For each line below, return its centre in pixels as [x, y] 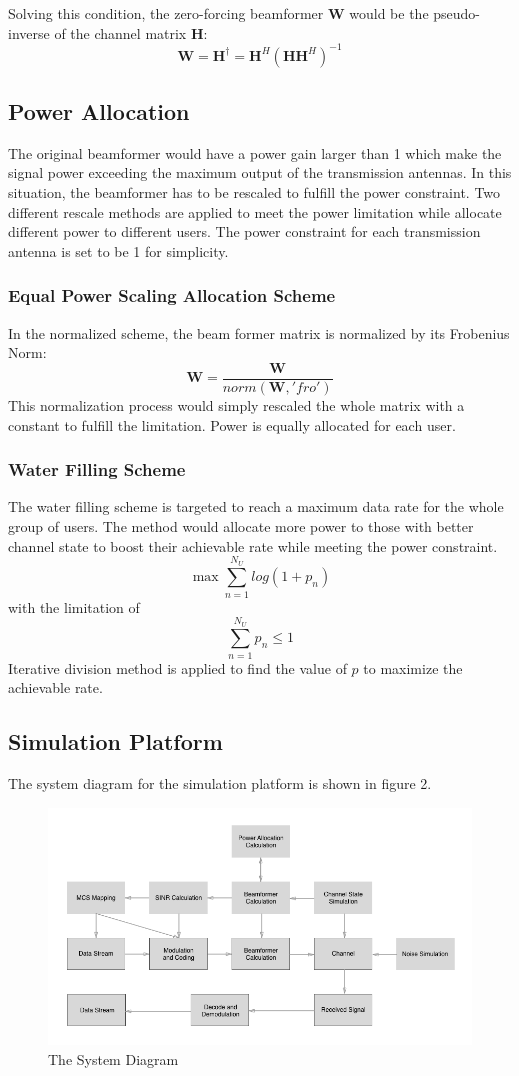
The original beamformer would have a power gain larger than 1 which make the [255, 152]
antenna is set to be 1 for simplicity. [118, 250]
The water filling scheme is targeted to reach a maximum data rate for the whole [256, 506]
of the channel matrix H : [131, 32]
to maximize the [413, 667]
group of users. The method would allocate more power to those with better [241, 525]
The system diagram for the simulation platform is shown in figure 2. [220, 783]
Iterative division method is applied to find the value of [177, 667]
